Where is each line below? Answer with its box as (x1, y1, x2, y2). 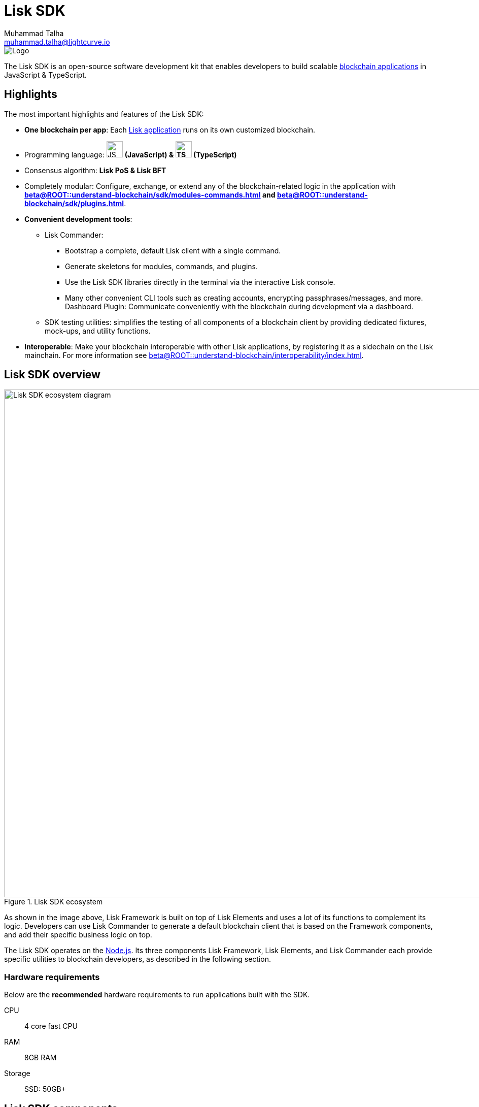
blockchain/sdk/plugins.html (24, 199, 124, 208)
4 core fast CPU (24, 1022, 78, 1031)
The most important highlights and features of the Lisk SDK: (4, 109, 204, 118)
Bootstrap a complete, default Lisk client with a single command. (65, 246, 281, 255)
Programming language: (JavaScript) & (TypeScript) (24, 150, 237, 159)
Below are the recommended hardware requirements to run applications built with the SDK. (4, 990, 310, 999)
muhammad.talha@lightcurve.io (4, 37, 110, 46)
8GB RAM (24, 1053, 57, 1062)
